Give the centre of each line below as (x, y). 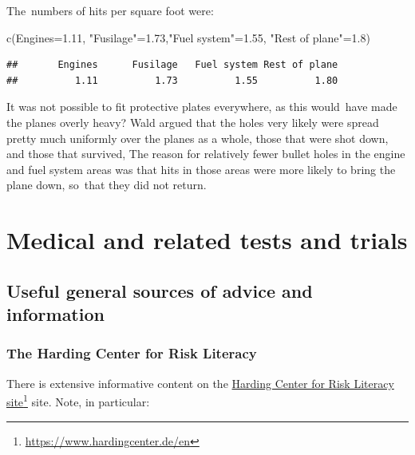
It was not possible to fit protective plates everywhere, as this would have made (202, 107)
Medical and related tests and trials (207, 240)
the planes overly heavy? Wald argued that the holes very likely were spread (193, 122)
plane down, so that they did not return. (107, 185)
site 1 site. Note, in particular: (78, 400)
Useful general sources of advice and (160, 290)
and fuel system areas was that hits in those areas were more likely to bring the (201, 169)
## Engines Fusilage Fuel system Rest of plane (172, 65)
